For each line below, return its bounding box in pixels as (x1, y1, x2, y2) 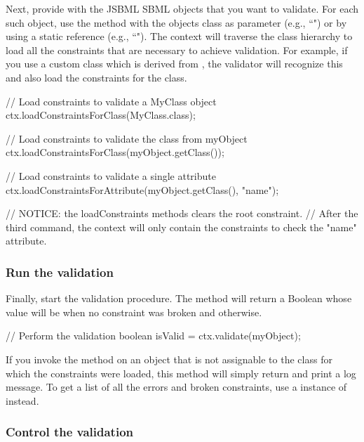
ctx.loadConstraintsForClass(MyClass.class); (6, 108, 196, 122)
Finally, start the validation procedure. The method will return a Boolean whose (6, 291, 352, 306)
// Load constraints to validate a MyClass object (6, 93, 217, 108)
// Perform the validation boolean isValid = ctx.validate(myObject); (6, 328, 301, 343)
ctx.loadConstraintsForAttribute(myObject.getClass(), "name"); (6, 182, 279, 197)
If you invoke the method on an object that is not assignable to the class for (6, 351, 332, 366)
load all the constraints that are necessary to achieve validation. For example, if (6, 42, 348, 57)
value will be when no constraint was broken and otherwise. (6, 304, 262, 319)
